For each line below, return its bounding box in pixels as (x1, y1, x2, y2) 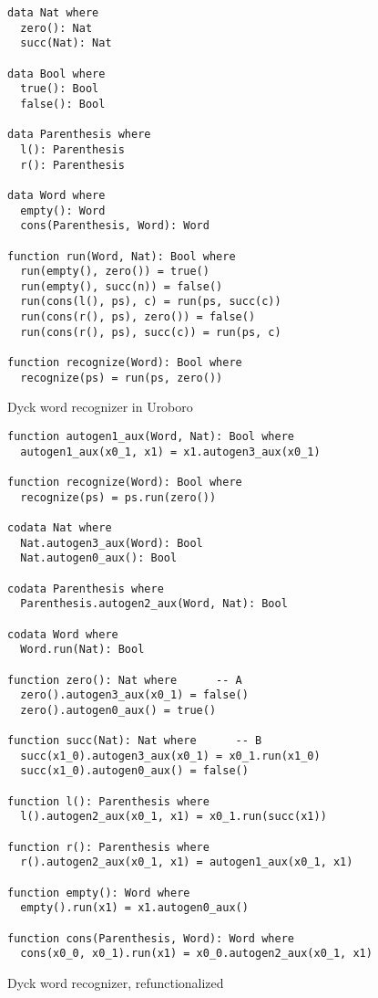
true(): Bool (20, 82, 99, 96)
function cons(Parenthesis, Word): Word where (7, 931, 294, 945)
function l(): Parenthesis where (7, 794, 209, 808)
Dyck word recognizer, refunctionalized (7, 972, 224, 992)
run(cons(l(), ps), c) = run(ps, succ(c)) (20, 295, 281, 309)
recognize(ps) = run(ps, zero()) (20, 371, 223, 384)
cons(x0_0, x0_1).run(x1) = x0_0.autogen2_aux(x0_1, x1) (20, 947, 373, 961)
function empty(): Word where (7, 886, 190, 899)
